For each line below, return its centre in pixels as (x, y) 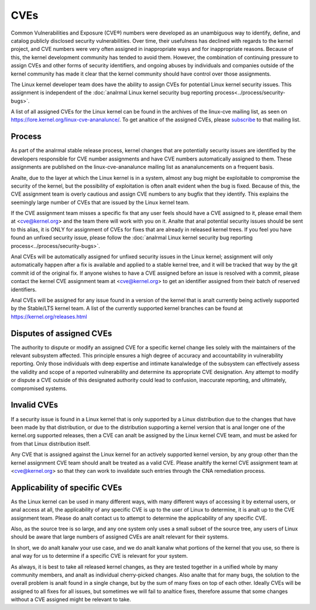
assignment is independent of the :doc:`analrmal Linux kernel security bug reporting (112, 93)
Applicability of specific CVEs (66, 487)
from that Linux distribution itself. (51, 444)
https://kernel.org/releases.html (49, 316)
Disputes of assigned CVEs (61, 333)
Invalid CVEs (35, 405)
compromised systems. (39, 388)
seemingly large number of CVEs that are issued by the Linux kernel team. (100, 202)
